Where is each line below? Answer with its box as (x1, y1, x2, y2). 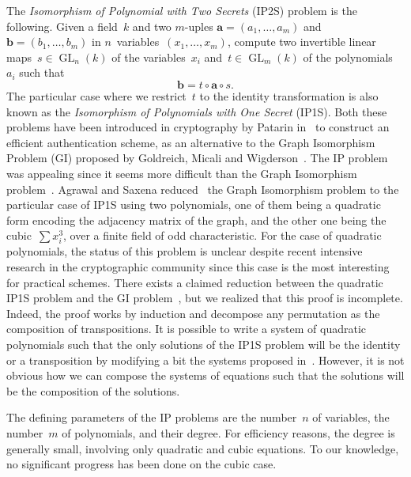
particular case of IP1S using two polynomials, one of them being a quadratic (6, 196, 381, 213)
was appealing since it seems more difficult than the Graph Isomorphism (6, 165, 357, 181)
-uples (184, 17, 213, 34)
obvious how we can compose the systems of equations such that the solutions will (6, 367, 405, 384)
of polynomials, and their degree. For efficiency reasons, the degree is (62, 425, 395, 441)
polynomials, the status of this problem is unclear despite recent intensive (6, 243, 363, 259)
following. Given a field (6, 17, 118, 34)
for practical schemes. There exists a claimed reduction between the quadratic (6, 274, 383, 290)
